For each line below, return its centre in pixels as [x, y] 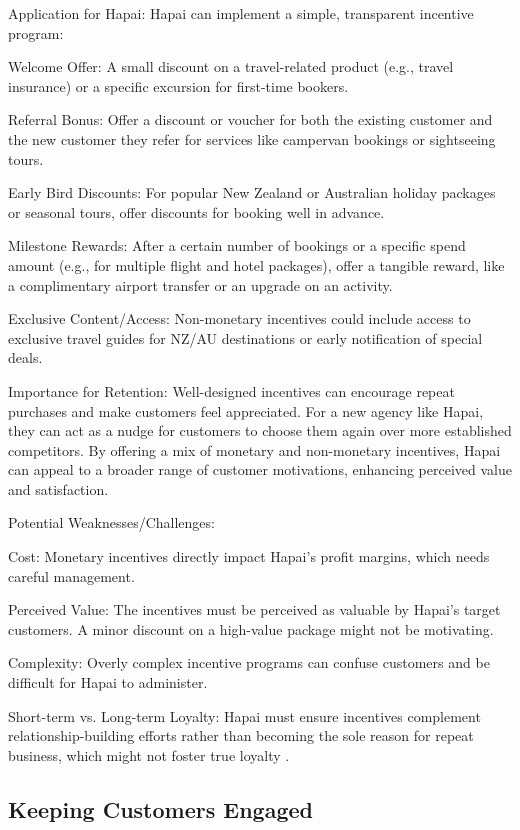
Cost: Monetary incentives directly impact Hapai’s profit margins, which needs [249, 556]
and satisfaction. [58, 488]
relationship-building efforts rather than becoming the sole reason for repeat [241, 735]
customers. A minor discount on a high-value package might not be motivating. [251, 628]
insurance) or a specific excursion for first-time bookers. [178, 85]
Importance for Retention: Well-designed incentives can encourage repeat [231, 390]
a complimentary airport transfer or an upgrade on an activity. [200, 284]
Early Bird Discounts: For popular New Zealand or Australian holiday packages [252, 192]
